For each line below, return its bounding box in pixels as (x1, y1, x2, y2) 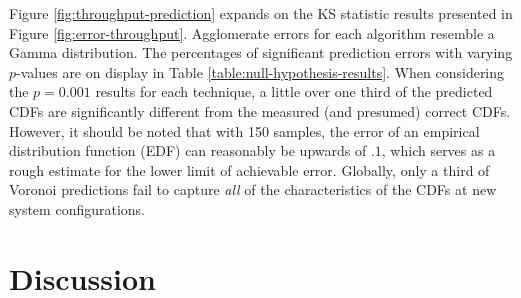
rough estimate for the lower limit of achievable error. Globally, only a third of (9, 159, 490, 180)
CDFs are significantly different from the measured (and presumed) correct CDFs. (9, 100, 511, 121)
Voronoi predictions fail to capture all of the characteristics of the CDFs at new (9, 179, 497, 200)
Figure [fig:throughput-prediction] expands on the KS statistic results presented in (9, 3, 513, 23)
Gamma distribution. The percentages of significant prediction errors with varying (9, 42, 513, 63)
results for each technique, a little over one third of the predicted (95, 81, 493, 102)
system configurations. (9, 198, 145, 219)
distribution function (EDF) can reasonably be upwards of (9, 140, 367, 161)
